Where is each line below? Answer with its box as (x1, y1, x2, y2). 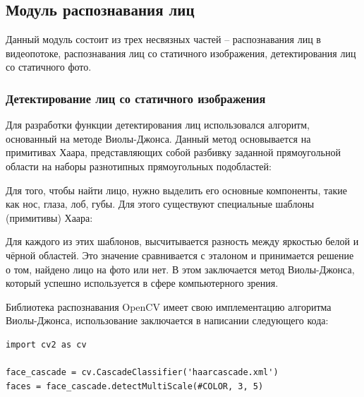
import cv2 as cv (6, 339, 87, 350)
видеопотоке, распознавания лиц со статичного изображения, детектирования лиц (6, 45, 356, 60)
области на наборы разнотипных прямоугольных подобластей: (6, 158, 272, 173)
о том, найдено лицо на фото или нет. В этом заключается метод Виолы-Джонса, (6, 261, 355, 276)
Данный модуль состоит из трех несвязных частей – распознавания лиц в (6, 32, 321, 47)
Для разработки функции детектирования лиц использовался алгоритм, (6, 117, 310, 132)
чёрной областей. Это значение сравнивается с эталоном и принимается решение (6, 247, 354, 262)
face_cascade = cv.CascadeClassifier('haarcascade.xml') (6, 367, 279, 378)
